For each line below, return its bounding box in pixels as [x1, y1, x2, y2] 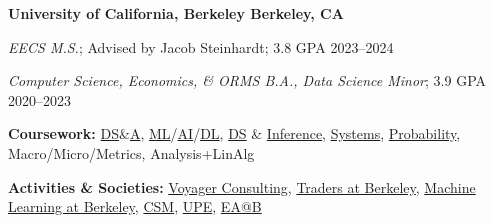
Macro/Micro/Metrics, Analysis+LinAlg [8, 142, 255, 163]
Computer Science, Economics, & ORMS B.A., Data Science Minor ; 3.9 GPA [8, 70, 487, 91]
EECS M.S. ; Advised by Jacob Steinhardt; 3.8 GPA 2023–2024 [8, 36, 394, 57]
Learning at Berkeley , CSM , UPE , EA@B [8, 196, 262, 217]
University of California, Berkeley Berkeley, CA [8, 3, 344, 23]
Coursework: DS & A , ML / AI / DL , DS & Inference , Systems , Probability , [8, 123, 461, 144]
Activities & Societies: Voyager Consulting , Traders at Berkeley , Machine [8, 176, 476, 197]
